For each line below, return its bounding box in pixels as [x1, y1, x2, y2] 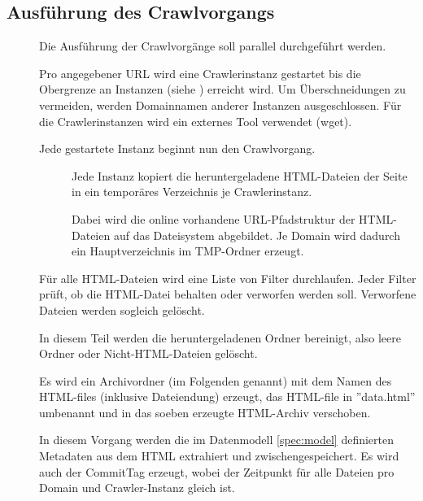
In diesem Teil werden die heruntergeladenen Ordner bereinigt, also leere [39, 329, 401, 346]
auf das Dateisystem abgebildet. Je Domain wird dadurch [113, 226, 400, 243]
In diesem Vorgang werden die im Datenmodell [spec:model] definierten [39, 431, 395, 448]
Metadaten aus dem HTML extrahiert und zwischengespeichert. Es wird [39, 447, 399, 464]
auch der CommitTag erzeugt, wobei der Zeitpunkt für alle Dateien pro [39, 463, 395, 480]
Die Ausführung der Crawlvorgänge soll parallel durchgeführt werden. [39, 37, 386, 54]
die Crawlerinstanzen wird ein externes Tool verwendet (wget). [39, 112, 352, 129]
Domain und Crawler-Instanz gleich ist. [39, 479, 235, 496]
